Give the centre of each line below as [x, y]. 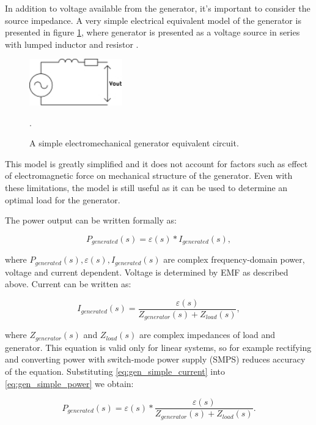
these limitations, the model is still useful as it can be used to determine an [146, 187]
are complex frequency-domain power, [234, 259]
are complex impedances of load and [207, 335]
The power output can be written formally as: [91, 220]
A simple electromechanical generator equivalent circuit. [134, 143]
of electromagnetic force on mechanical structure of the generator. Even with [149, 175]
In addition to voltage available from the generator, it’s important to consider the [158, 8]
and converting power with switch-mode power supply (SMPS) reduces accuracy [155, 359]
